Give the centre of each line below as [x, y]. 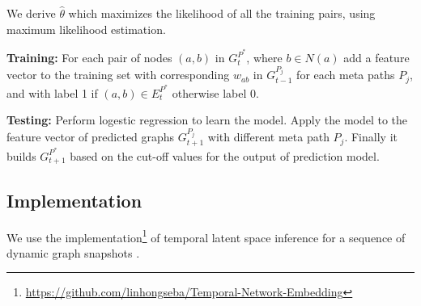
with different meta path [268, 137]
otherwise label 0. [215, 92]
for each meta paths [346, 75]
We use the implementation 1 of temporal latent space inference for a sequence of [206, 236]
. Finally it [371, 137]
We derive [31, 13]
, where [264, 58]
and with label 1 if [52, 92]
